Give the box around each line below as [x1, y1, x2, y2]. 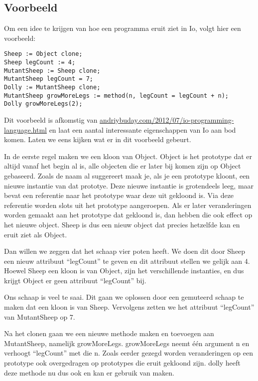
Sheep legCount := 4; [4, 59, 76, 66]
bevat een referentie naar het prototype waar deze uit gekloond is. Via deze [4, 190, 234, 200]
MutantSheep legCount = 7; [4, 75, 93, 83]
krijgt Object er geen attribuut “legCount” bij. [4, 275, 146, 285]
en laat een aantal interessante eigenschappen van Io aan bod [49, 124, 236, 135]
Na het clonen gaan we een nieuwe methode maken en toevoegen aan [4, 328, 214, 339]
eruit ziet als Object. [4, 229, 67, 239]
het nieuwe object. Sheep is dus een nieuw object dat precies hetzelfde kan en [4, 219, 240, 229]
